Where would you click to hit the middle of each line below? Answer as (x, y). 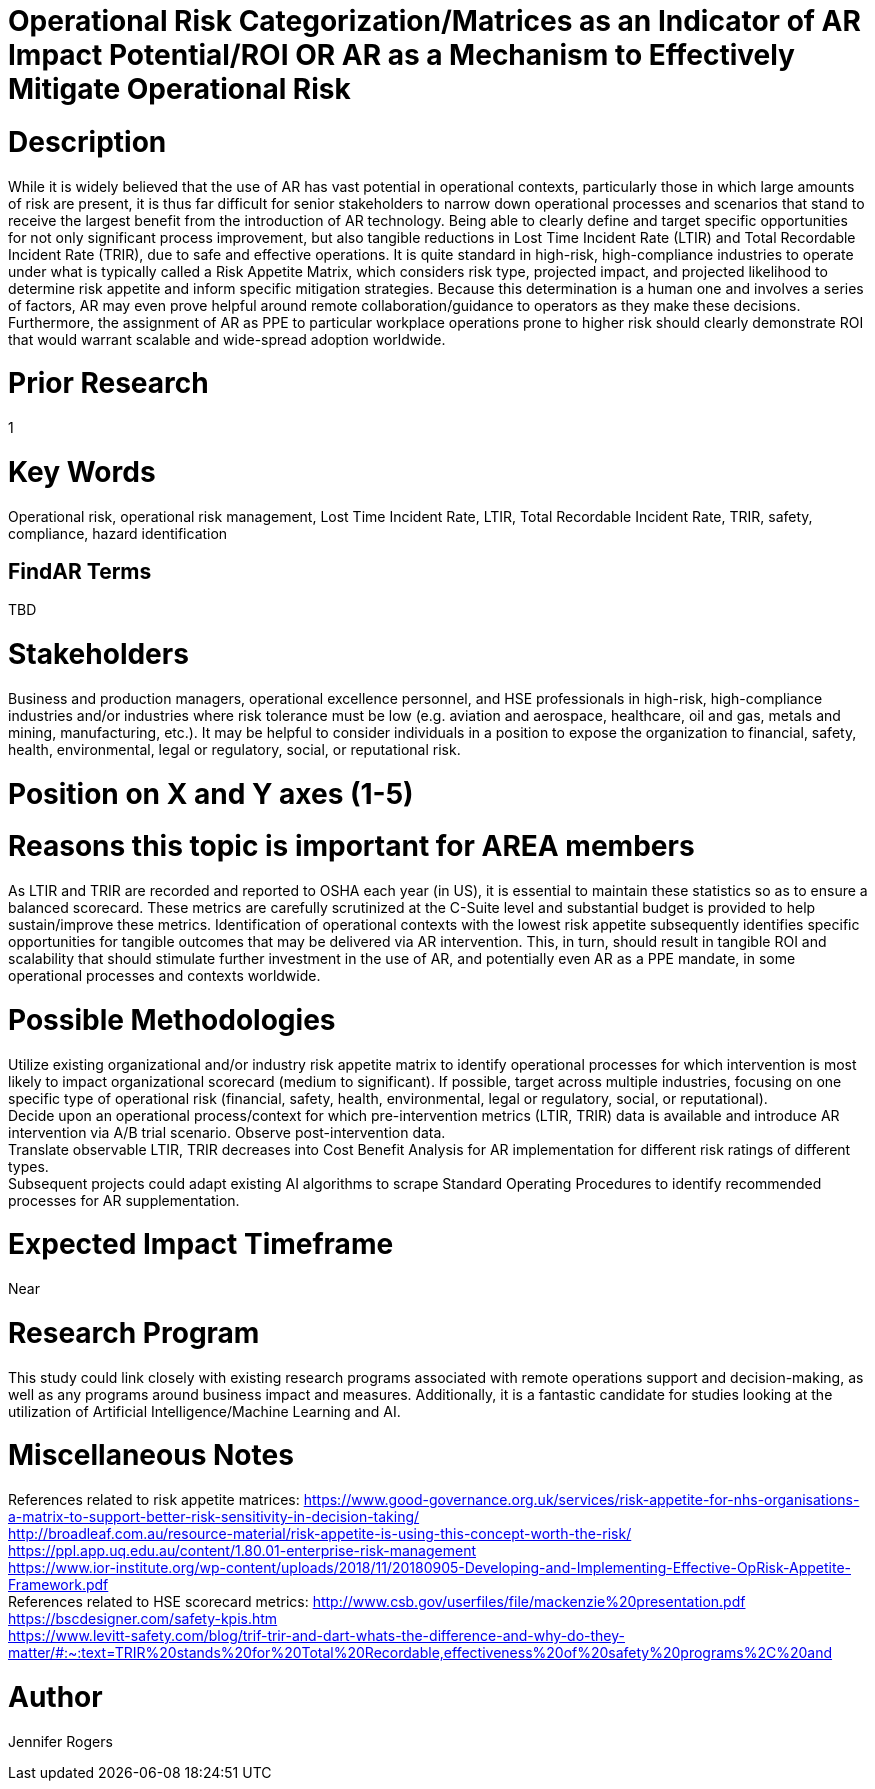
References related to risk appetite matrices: (154, 1500)
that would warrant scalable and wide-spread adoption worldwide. (227, 339)
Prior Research (108, 383)
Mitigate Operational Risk (179, 89)
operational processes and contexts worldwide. (164, 976)
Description (87, 141)
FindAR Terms (80, 571)
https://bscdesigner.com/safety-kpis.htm (143, 1619)
